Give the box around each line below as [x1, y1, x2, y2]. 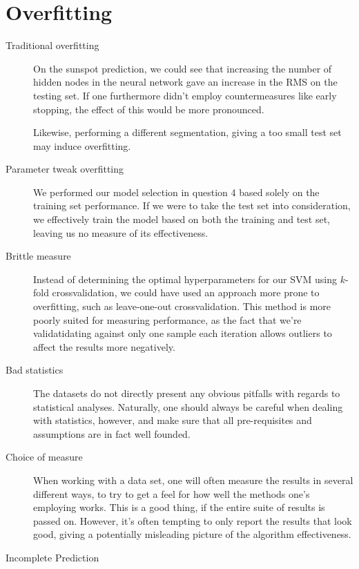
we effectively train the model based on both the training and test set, [33, 212, 331, 226]
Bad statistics [6, 363, 64, 377]
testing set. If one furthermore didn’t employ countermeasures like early [33, 88, 337, 102]
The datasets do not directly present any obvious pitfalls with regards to [33, 386, 340, 400]
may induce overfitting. [33, 138, 131, 153]
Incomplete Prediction [6, 550, 99, 564]
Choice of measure [6, 450, 83, 464]
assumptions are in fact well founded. [33, 426, 191, 441]
